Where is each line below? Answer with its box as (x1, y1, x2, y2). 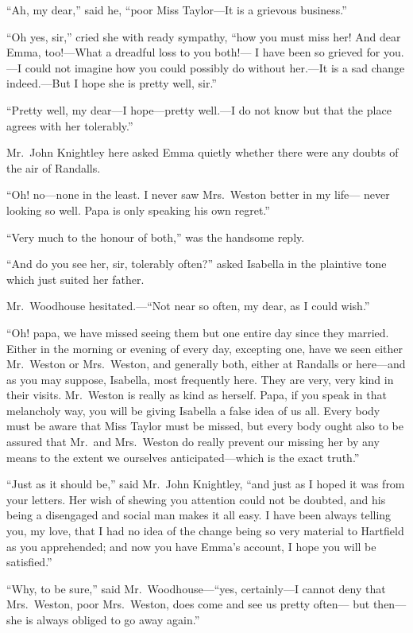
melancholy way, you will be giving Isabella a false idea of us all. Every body (6, 402, 380, 418)
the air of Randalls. (6, 159, 101, 176)
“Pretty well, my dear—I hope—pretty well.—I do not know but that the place (6, 101, 392, 118)
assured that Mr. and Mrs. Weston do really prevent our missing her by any (6, 433, 380, 450)
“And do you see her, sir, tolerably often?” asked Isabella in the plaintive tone (6, 255, 387, 272)
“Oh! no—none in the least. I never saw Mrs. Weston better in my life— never (6, 186, 390, 203)
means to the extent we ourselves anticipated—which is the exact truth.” (6, 449, 360, 465)
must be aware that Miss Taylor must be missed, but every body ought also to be (6, 417, 403, 434)
